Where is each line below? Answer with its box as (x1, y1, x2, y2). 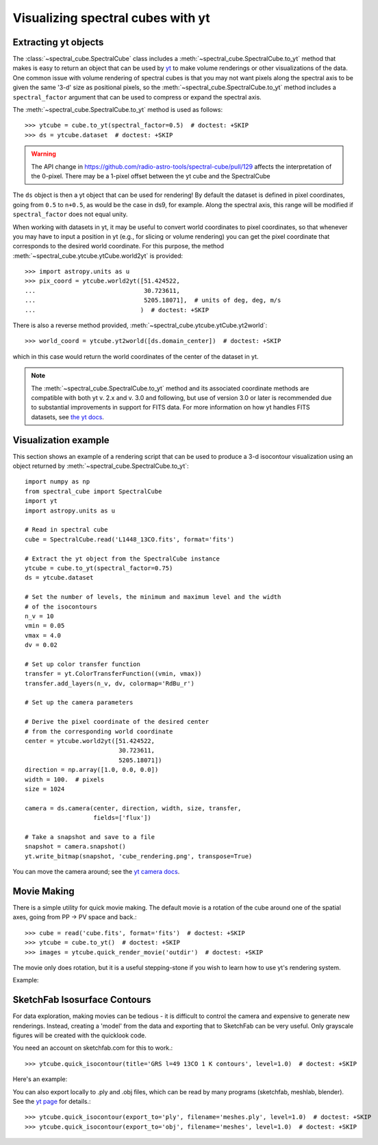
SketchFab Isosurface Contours (12, 994, 151, 1006)
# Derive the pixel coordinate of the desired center (25, 718, 209, 726)
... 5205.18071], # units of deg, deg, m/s (25, 296, 281, 305)
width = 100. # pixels (25, 775, 105, 783)
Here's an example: (12, 1075, 68, 1083)
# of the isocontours (25, 602, 97, 611)
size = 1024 (25, 785, 65, 792)
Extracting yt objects (12, 36, 104, 48)
